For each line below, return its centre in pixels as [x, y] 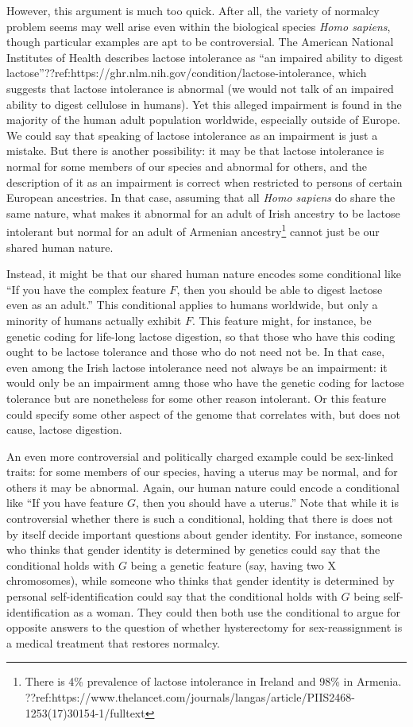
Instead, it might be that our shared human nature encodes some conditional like [204, 274]
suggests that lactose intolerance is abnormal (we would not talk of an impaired [200, 88]
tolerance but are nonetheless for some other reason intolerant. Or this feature [197, 398]
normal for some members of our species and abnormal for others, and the [187, 166]
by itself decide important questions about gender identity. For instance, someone [205, 534]
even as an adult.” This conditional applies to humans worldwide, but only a [192, 305]
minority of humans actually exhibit [94, 320]
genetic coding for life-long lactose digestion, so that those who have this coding [201, 336]
